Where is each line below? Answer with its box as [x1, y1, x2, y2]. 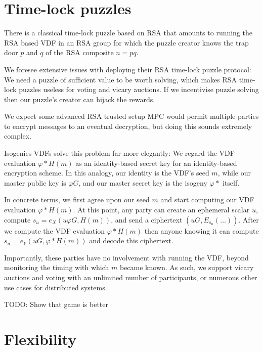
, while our [217, 167, 251, 178]
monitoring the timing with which [4, 262, 109, 273]
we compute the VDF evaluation [4, 225, 105, 236]
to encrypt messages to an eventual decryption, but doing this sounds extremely [4, 120, 252, 131]
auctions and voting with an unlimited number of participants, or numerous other [4, 272, 257, 282]
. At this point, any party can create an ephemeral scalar [73, 204, 250, 215]
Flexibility [4, 328, 77, 349]
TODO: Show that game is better [4, 299, 109, 310]
